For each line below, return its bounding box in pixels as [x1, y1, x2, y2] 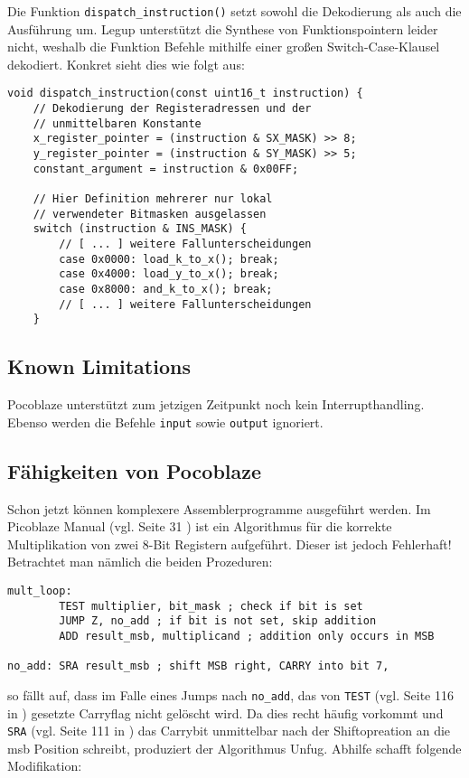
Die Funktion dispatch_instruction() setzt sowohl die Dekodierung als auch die [7, 2, 462, 20]
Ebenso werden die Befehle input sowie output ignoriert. [7, 412, 324, 431]
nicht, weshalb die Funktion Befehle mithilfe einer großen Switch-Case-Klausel [7, 37, 440, 56]
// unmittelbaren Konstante [33, 117, 202, 130]
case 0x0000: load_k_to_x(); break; [59, 252, 279, 266]
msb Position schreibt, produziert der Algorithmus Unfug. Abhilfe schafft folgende [7, 738, 462, 757]
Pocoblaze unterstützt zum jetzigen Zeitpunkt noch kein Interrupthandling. [7, 395, 425, 414]
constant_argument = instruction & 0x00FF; [33, 162, 299, 175]
